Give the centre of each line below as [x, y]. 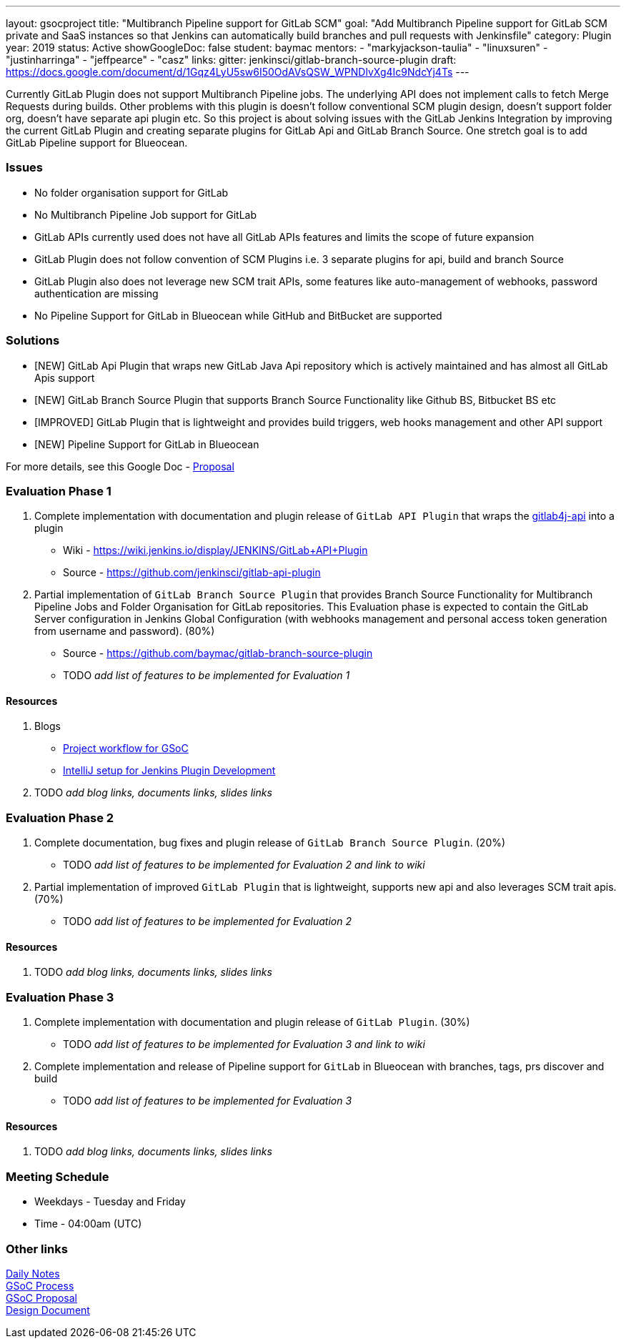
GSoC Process [40, 1285]
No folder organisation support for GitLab [131, 192]
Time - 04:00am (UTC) [88, 1224]
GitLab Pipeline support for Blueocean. [97, 143]
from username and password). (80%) [125, 631]
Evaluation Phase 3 [60, 997]
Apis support [65, 377]
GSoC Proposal [41, 1298]
